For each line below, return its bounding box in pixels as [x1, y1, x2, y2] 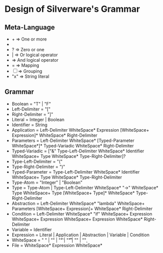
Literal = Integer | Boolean [11, 116, 65, 122]
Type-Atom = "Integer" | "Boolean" [11, 179, 83, 185]
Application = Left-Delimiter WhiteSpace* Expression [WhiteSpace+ [11, 127, 149, 133]
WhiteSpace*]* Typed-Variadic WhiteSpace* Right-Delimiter [11, 143, 134, 148]
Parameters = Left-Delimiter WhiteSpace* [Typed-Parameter [11, 137, 135, 144]
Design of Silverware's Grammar [4, 3, 140, 15]
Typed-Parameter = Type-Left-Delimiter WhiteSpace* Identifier [11, 169, 140, 175]
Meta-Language [4, 23, 55, 32]
